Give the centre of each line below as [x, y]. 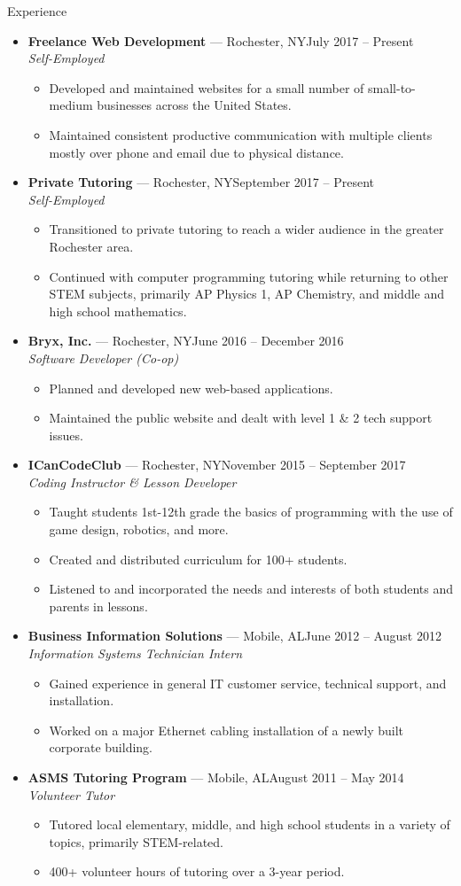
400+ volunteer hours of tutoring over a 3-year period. [197, 871]
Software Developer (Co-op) [103, 358]
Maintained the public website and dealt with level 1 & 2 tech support [241, 418]
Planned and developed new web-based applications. [191, 388]
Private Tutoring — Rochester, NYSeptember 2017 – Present [201, 182]
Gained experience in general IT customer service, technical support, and [248, 683]
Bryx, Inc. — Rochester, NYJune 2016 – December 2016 [186, 341]
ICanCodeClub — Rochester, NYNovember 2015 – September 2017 [217, 465]
